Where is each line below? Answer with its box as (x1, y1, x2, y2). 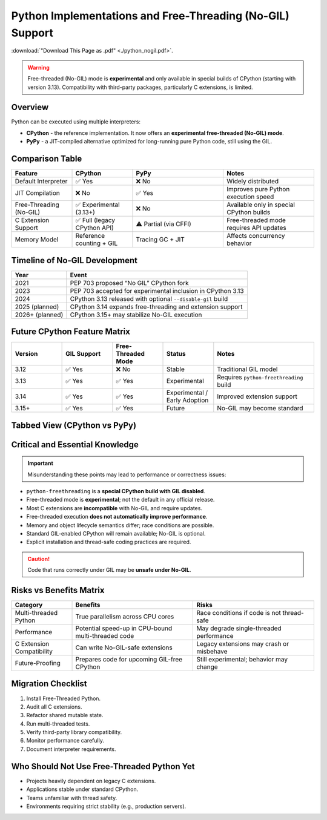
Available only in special (226, 200, 295, 209)
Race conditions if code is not (196, 608, 282, 617)
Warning (27, 64, 50, 71)
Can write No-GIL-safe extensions (75, 643, 173, 652)
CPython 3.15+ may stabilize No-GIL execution (70, 310, 202, 319)
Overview (11, 102, 49, 113)
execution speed (226, 192, 274, 201)
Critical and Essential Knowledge (11, 439, 139, 450)
